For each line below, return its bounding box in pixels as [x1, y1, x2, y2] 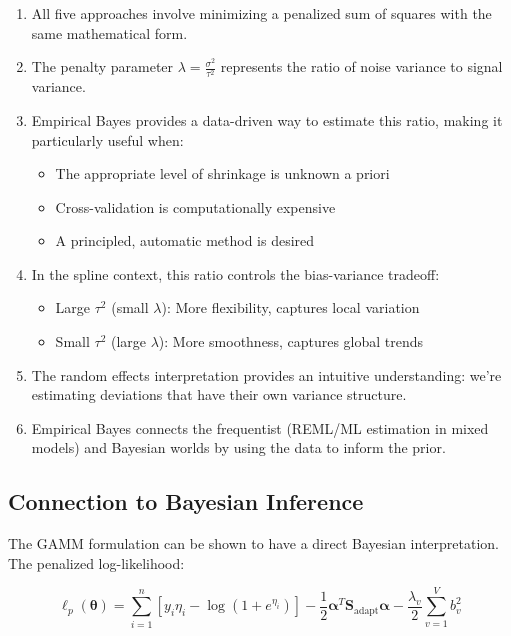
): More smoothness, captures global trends [158, 331, 424, 352]
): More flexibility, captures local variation [161, 297, 420, 318]
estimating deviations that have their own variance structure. [31, 384, 407, 405]
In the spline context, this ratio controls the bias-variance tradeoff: [31, 263, 440, 284]
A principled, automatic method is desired [55, 230, 315, 251]
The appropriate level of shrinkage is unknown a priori [55, 163, 390, 184]
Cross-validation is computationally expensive [55, 196, 336, 217]
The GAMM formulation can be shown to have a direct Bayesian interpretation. [8, 533, 499, 554]
